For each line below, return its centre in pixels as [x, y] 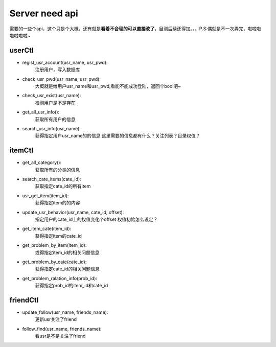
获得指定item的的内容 [57, 203]
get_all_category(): [42, 163]
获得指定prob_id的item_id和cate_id [72, 286]
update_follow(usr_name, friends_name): [65, 312]
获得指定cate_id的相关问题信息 [67, 269]
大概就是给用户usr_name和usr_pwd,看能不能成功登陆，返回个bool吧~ [108, 86]
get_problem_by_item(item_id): [54, 245]
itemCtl [21, 151]
